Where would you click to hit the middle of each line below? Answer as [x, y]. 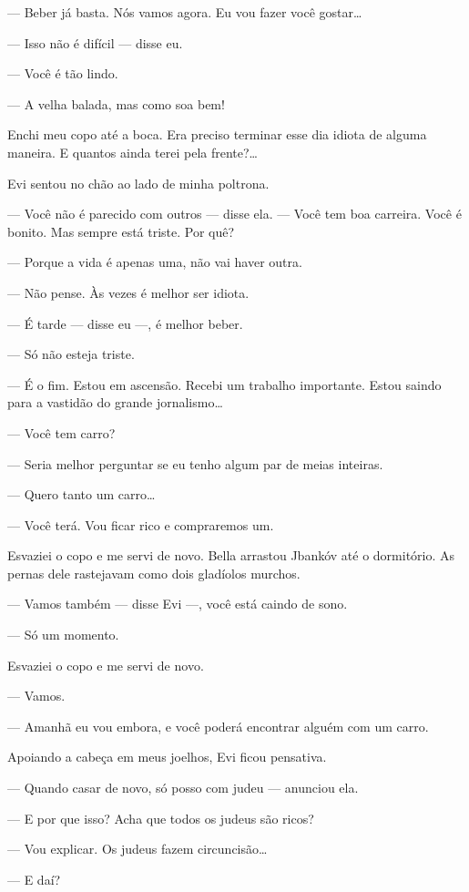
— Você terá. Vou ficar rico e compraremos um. [141, 524]
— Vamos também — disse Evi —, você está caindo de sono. [178, 604]
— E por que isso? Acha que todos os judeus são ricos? [161, 818]
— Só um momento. [63, 635]
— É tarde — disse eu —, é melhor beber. [125, 323]
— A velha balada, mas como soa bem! [116, 103]
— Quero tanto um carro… [82, 494]
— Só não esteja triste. [71, 354]
